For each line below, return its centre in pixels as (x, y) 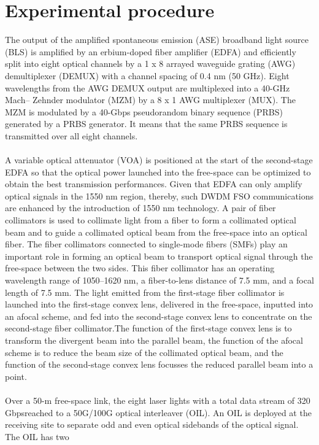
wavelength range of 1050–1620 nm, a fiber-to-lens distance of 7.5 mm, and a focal (159, 280)
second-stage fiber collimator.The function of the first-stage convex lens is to (148, 328)
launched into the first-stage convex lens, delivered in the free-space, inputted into (159, 304)
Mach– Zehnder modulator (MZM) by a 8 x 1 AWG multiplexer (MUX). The (150, 100)
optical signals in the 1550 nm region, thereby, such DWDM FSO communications (159, 195)
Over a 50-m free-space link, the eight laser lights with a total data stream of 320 (158, 400)
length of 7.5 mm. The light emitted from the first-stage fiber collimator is (145, 292)
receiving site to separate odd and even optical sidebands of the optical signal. (152, 424)
